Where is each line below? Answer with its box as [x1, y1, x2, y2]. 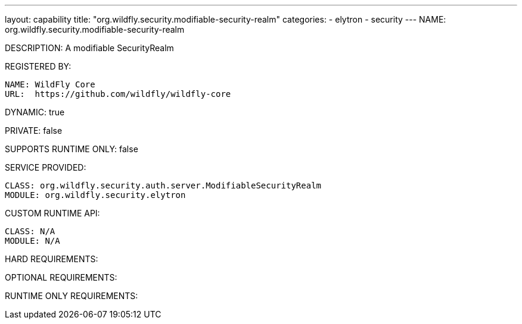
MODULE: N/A [5, 236, 60, 246]
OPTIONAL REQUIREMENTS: [5, 272, 117, 282]
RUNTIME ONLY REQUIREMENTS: [5, 291, 138, 301]
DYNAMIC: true [5, 107, 65, 117]
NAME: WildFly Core [5, 80, 95, 89]
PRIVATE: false [5, 125, 63, 136]
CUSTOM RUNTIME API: [5, 208, 100, 218]
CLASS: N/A [5, 227, 55, 236]
